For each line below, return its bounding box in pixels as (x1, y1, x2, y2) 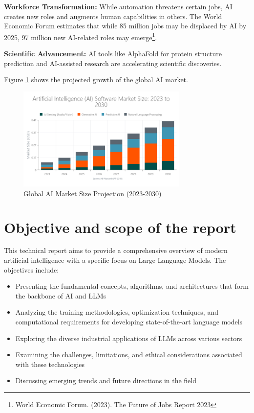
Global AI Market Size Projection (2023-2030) (23, 188, 162, 198)
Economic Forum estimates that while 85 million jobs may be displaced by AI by (4, 21, 247, 31)
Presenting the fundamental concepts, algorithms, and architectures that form (15, 281, 249, 291)
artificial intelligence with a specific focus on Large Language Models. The (4, 255, 226, 265)
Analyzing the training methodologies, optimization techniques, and (15, 307, 218, 317)
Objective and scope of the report (4, 217, 236, 237)
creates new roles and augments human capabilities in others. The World (4, 11, 222, 21)
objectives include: (4, 264, 59, 275)
